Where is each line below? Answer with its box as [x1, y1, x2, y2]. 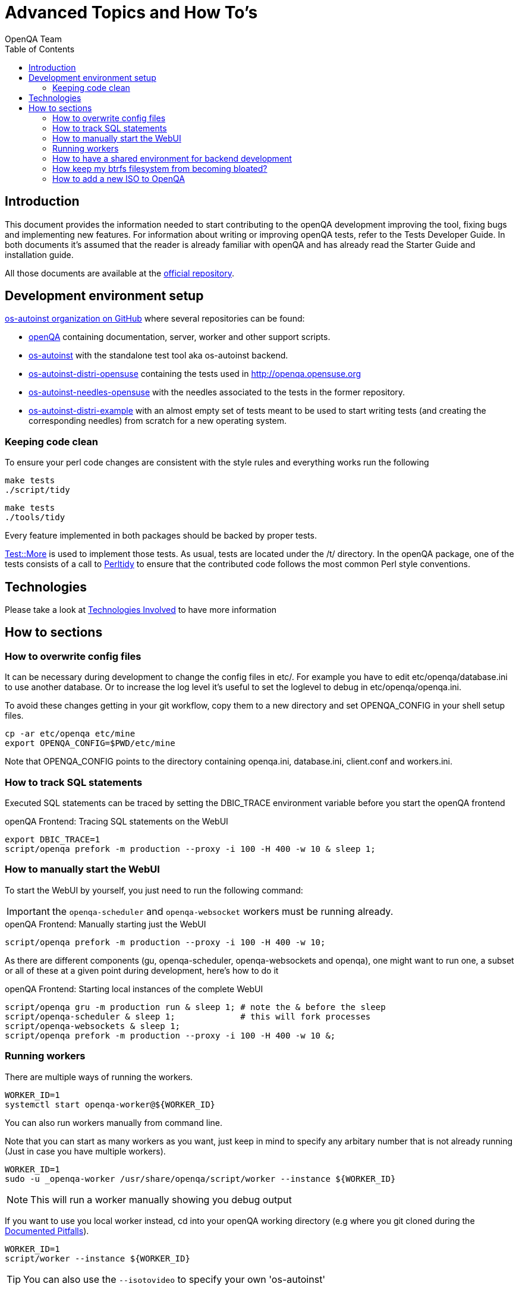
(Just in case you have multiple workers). [5, 1146, 166, 1156]
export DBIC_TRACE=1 [5, 835, 100, 844]
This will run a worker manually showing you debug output [30, 1193, 292, 1206]
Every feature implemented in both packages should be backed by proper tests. [5, 530, 317, 541]
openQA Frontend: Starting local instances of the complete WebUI [5, 983, 263, 994]
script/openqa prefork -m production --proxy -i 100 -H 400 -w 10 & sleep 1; [5, 844, 376, 854]
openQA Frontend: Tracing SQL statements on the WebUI [5, 816, 228, 826]
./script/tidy [5, 485, 70, 495]
